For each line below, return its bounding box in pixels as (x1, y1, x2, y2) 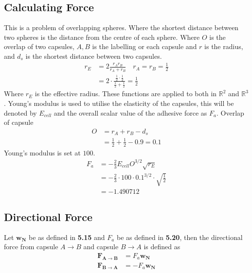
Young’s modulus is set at (4, 147, 81, 157)
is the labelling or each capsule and (92, 41, 197, 51)
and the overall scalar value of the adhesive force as (54, 107, 207, 118)
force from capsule (4, 241, 58, 252)
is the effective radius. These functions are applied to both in (35, 88, 217, 99)
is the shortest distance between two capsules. (25, 51, 162, 61)
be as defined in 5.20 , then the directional (116, 232, 243, 242)
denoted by (4, 107, 37, 118)
